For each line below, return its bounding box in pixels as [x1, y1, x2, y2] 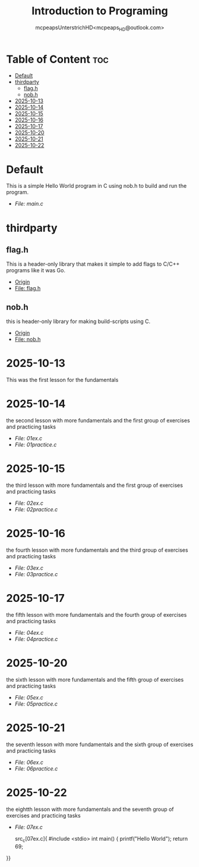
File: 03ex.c [14, 564, 43, 571]
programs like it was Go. [6, 267, 65, 274]
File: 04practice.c [14, 635, 58, 642]
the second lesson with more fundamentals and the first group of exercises [6, 417, 190, 424]
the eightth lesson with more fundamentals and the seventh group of [6, 806, 174, 813]
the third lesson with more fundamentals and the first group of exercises [6, 481, 183, 489]
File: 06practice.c [14, 765, 58, 772]
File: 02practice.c [14, 506, 58, 513]
